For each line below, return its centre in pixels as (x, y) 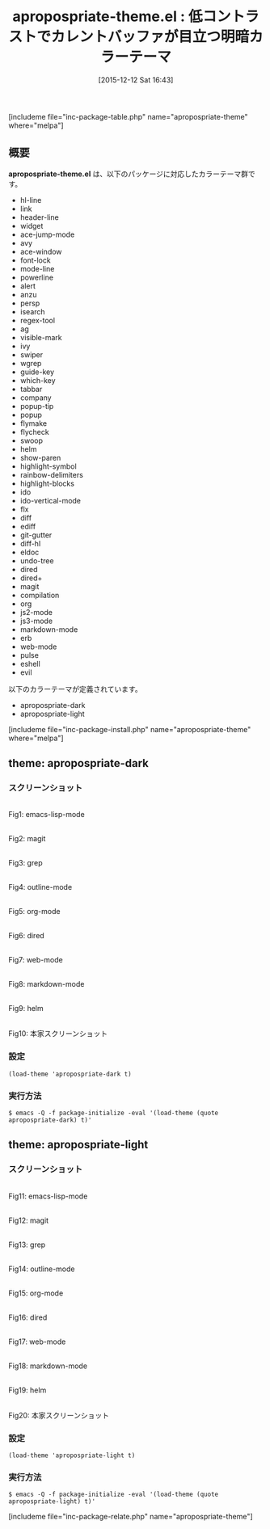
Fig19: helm (27, 1390)
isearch (33, 311)
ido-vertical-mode (51, 500)
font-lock (35, 260)
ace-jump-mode (47, 234)
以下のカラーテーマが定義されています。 (76, 689)
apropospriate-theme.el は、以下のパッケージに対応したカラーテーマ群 (129, 174)
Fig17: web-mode (37, 1342)
